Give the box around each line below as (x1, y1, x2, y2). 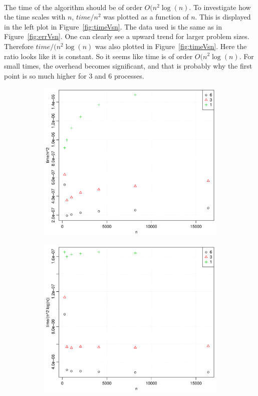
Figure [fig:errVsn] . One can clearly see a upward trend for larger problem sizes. (4, 31, 249, 42)
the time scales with (4, 12, 66, 22)
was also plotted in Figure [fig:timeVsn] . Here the (95, 41, 247, 51)
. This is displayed (195, 12, 251, 22)
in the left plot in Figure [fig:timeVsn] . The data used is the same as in (4, 21, 222, 32)
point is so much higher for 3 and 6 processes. (4, 70, 144, 81)
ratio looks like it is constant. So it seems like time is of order (4, 51, 193, 61)
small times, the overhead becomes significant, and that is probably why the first (4, 61, 252, 71)
